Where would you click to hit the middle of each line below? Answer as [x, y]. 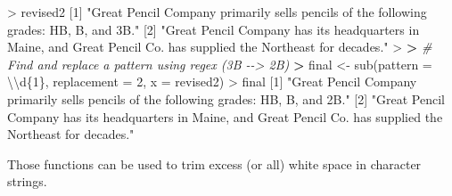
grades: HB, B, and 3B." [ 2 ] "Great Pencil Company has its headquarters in [214, 29]
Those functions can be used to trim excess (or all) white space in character [214, 163]
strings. [27, 181]
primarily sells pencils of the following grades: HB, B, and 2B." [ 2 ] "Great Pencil [226, 98]
